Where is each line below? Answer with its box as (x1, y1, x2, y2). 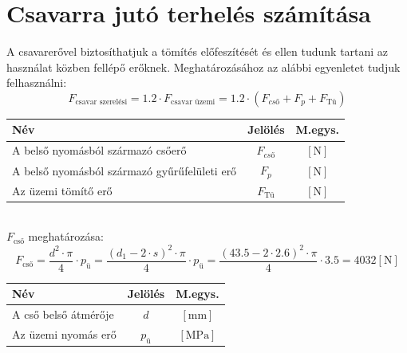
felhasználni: (6, 74, 67, 91)
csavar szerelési (75, 98, 128, 107)
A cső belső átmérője (12, 305, 114, 322)
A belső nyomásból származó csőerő (12, 142, 187, 159)
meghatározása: (28, 228, 104, 245)
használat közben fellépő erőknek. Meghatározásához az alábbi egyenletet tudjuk (6, 58, 401, 75)
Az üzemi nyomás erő (12, 326, 117, 343)
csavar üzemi (171, 98, 215, 107)
